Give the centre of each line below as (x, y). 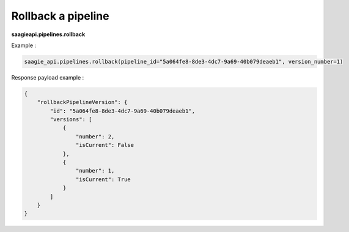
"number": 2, (95, 137)
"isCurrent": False (105, 145)
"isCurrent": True (103, 179)
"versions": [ (71, 120)
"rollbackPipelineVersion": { (82, 102)
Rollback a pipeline (60, 16)
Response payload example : (48, 77)
